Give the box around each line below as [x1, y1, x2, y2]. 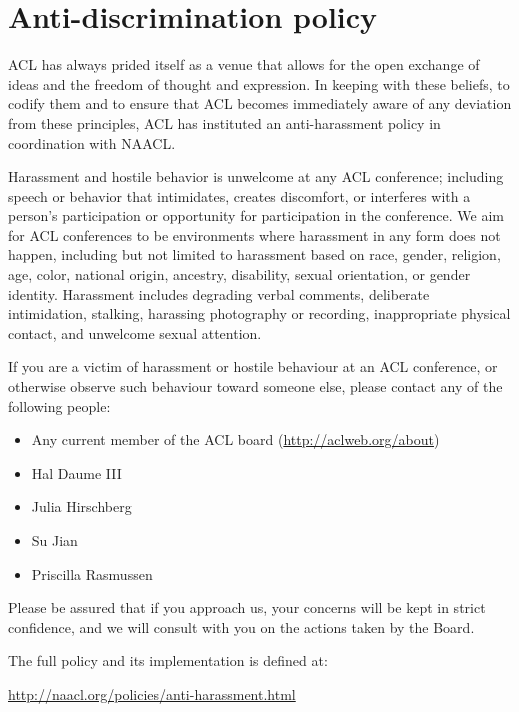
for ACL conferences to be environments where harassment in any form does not [8, 224, 501, 245]
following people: [8, 395, 111, 416]
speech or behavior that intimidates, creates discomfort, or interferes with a [8, 185, 471, 206]
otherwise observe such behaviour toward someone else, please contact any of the [8, 376, 503, 397]
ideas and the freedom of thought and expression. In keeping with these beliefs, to [8, 73, 510, 94]
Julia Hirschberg [31, 496, 132, 517]
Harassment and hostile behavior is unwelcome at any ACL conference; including [8, 166, 504, 187]
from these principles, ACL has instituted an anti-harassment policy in [8, 112, 441, 133]
